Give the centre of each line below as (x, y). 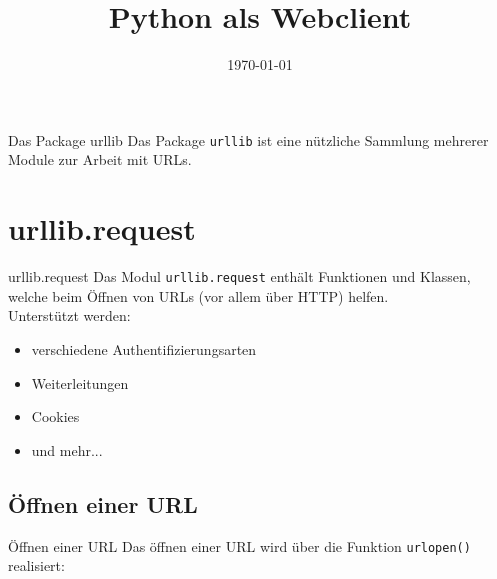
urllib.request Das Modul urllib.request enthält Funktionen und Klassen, (239, 276)
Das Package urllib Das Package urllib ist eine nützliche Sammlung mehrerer (248, 139)
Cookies (55, 416)
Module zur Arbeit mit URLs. (100, 159)
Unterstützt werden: (69, 315)
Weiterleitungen (80, 382)
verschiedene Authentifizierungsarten (144, 348)
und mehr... (67, 449)
